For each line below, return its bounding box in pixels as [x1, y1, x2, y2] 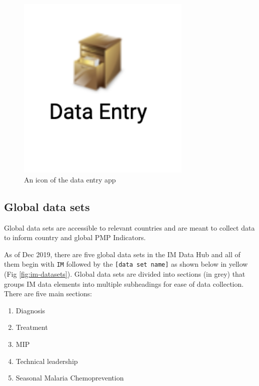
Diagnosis [15, 305, 45, 315]
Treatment [15, 322, 48, 332]
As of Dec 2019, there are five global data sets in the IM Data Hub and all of [4, 249, 240, 259]
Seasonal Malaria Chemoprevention [15, 372, 124, 383]
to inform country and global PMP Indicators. [4, 232, 146, 243]
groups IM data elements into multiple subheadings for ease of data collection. [4, 278, 244, 289]
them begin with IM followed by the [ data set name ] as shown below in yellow [4, 259, 248, 269]
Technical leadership [15, 355, 78, 366]
